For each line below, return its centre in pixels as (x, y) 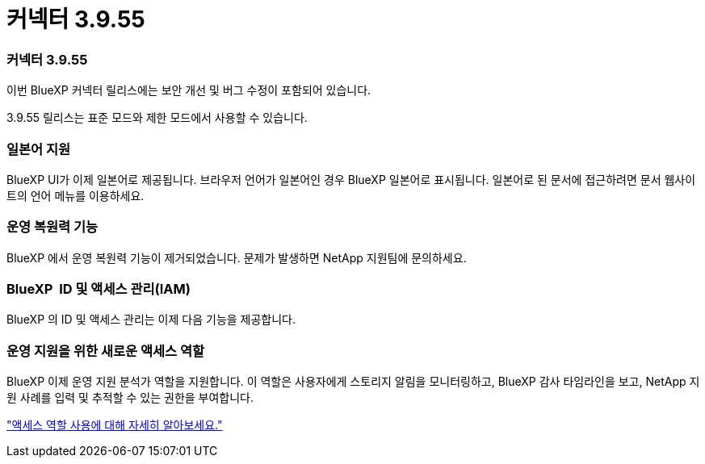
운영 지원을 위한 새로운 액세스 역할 (106, 351)
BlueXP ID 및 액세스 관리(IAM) (99, 289)
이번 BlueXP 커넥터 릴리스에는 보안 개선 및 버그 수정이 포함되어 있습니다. (189, 90)
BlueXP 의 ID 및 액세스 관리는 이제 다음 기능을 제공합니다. (151, 320)
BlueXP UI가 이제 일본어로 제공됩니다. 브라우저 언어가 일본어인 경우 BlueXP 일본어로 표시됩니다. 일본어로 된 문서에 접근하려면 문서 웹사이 (351, 179)
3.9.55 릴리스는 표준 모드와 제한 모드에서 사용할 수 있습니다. (157, 118)
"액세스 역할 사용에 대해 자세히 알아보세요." (115, 425)
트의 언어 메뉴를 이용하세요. (76, 195)
